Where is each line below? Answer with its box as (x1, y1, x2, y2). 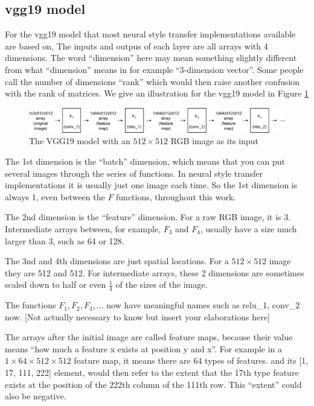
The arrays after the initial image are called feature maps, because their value (5, 331, 293, 343)
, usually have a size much (200, 222, 297, 235)
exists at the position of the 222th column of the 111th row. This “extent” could (5, 378, 302, 390)
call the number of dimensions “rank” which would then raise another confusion (5, 75, 300, 87)
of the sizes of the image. (115, 278, 208, 291)
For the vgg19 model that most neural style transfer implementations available (5, 28, 296, 40)
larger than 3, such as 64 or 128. (5, 234, 124, 247)
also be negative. (5, 390, 66, 402)
